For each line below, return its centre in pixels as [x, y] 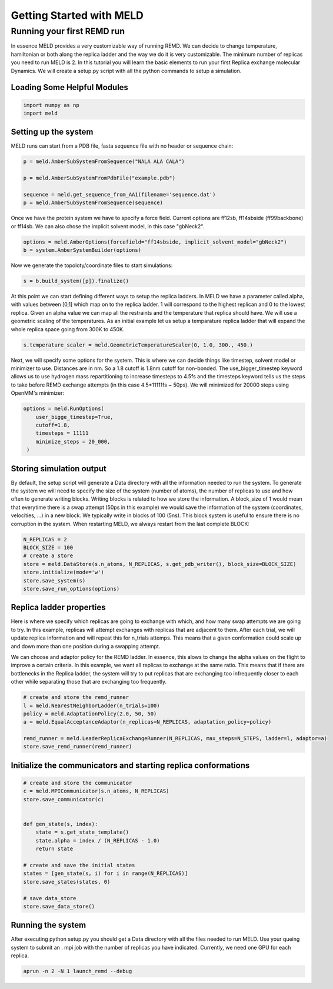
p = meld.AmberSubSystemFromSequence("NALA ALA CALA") [104, 161]
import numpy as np [51, 105]
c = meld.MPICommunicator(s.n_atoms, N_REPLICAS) [96, 791]
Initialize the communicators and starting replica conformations [130, 765]
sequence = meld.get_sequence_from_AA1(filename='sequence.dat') [119, 194]
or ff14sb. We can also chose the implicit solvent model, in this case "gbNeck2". [108, 226]
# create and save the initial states [79, 865]
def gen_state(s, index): [61, 824]
